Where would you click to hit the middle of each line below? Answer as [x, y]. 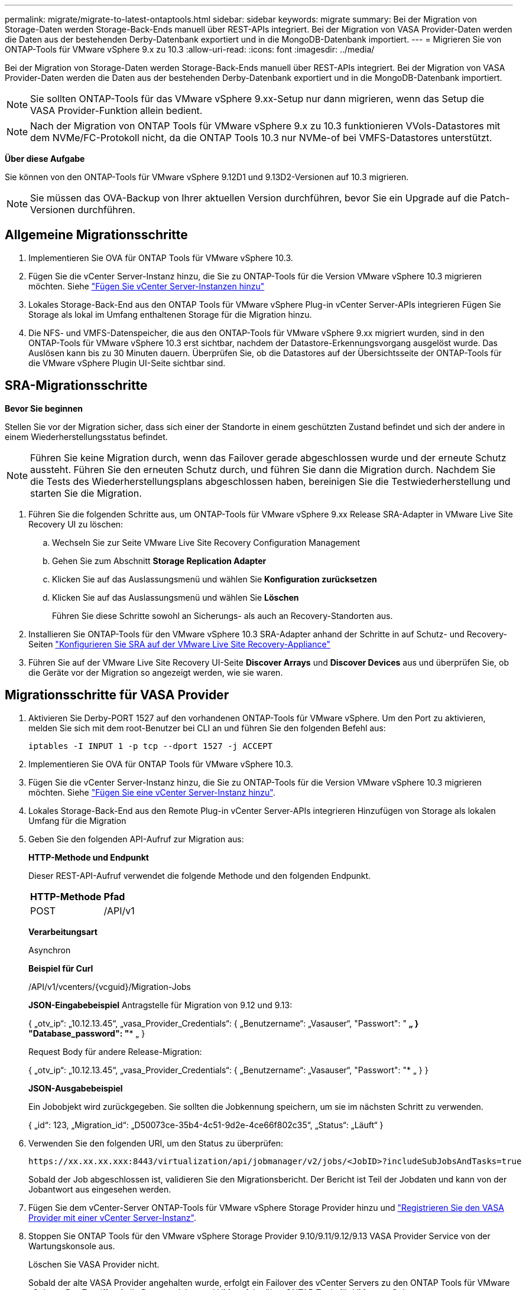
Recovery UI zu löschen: [76, 524]
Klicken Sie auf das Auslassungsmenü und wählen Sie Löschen [176, 597]
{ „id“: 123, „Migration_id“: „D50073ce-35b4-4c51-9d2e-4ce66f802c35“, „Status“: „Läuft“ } [206, 1125]
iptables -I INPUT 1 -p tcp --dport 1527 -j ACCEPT [151, 746]
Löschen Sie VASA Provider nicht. [94, 1264]
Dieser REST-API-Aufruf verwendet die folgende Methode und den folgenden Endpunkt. [200, 875]
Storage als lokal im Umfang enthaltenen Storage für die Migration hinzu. [170, 314]
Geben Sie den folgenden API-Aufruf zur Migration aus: [136, 839]
